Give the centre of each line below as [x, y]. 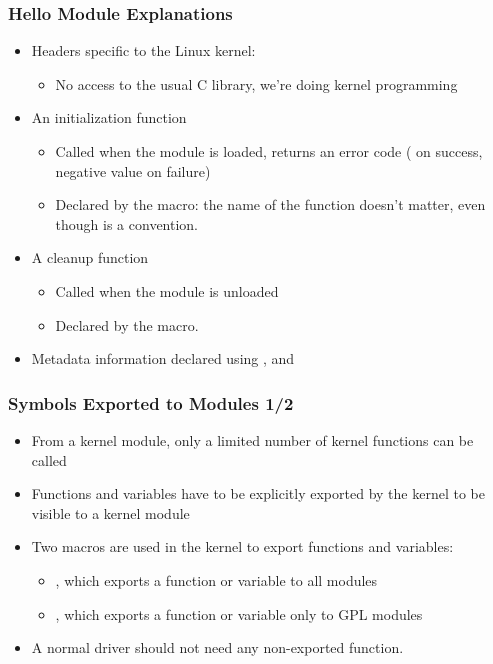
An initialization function [109, 117]
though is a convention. [127, 223]
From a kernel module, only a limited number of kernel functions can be [252, 439]
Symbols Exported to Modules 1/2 [151, 402]
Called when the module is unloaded [167, 290]
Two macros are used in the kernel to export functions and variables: [242, 546]
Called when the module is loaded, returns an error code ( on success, [269, 151]
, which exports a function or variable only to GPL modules [239, 613]
